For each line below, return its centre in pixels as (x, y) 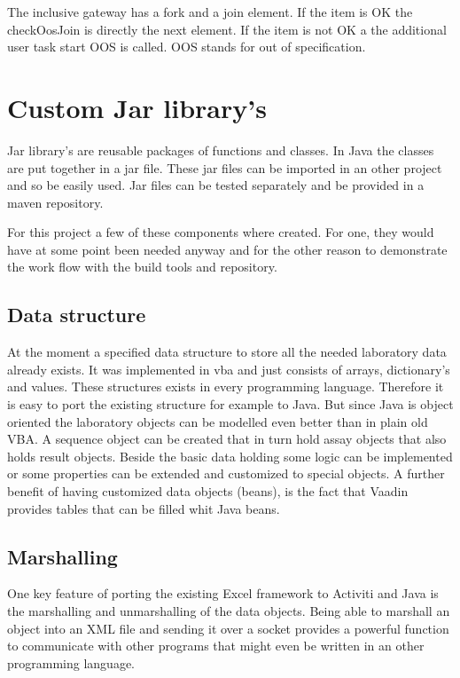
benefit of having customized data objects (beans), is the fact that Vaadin (208, 491)
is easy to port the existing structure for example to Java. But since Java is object (230, 404)
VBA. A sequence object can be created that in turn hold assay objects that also (227, 439)
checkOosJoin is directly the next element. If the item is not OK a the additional (227, 29)
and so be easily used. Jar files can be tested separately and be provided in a (216, 185)
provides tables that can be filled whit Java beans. (144, 508)
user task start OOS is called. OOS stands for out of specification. (187, 47)
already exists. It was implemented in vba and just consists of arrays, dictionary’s (229, 369)
